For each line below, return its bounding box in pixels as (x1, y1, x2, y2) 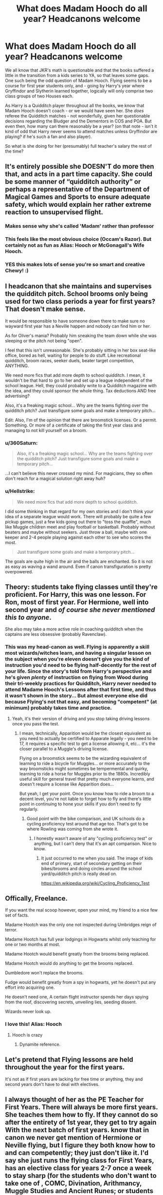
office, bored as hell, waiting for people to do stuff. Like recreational (5, 352, 141, 358)
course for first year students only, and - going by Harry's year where (5, 82, 145, 88)
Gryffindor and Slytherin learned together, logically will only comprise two (5, 88, 153, 94)
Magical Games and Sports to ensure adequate (5, 193, 150, 201)
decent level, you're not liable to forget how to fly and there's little (19, 796, 152, 802)
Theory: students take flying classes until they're (5, 583, 158, 591)
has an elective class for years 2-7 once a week (5, 1164, 152, 1172)
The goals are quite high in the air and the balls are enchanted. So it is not (5, 558, 153, 564)
